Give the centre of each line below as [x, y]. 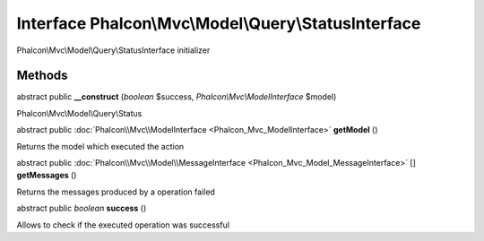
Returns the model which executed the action [100, 146]
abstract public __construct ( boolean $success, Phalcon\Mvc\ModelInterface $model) [177, 97]
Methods [42, 76]
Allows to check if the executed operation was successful [123, 225]
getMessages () [47, 176]
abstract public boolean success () [82, 208]
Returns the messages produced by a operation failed [116, 192]
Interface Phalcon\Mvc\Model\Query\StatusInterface [219, 23]
